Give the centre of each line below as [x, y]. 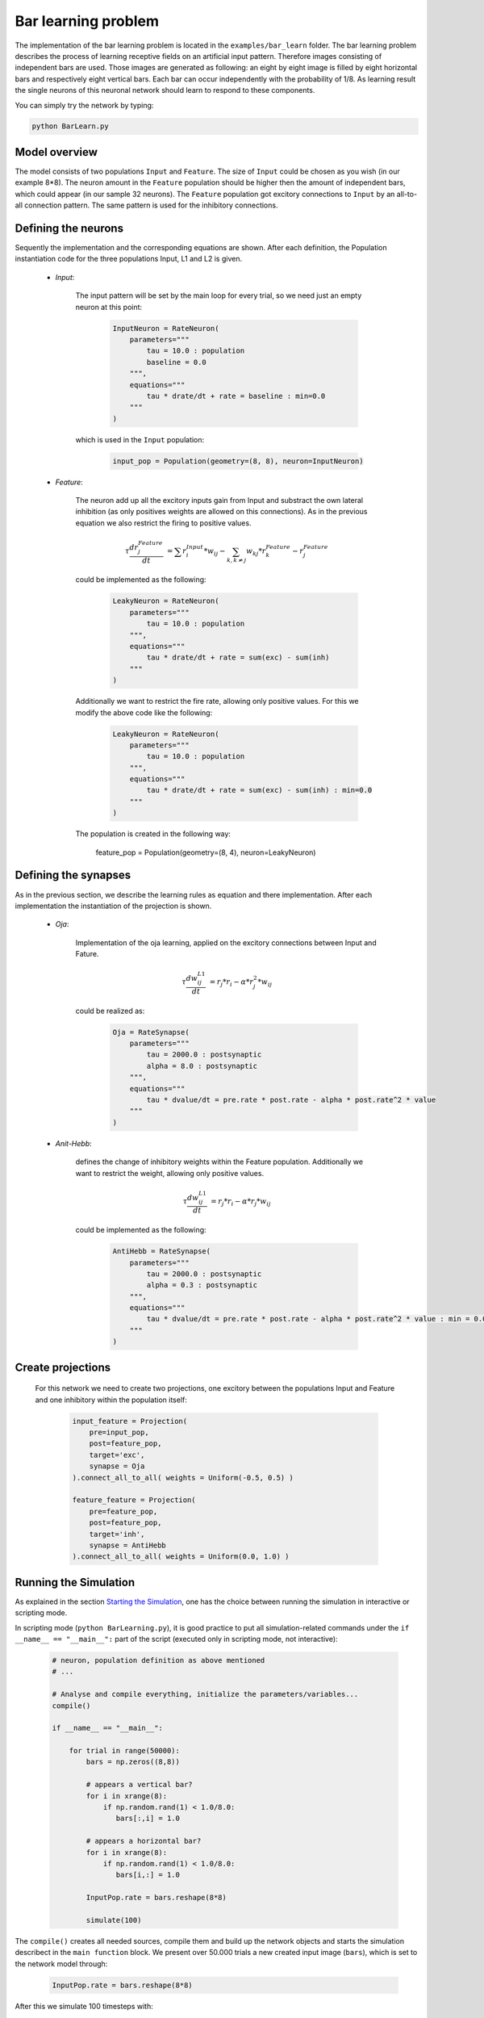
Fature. [87, 954]
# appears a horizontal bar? [144, 1841]
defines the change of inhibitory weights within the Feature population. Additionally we [219, 1162]
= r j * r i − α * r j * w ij [241, 1202]
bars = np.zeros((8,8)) [133, 1762]
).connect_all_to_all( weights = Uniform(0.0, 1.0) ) [181, 1557]
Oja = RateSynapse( [151, 1032]
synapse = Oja [117, 1466]
